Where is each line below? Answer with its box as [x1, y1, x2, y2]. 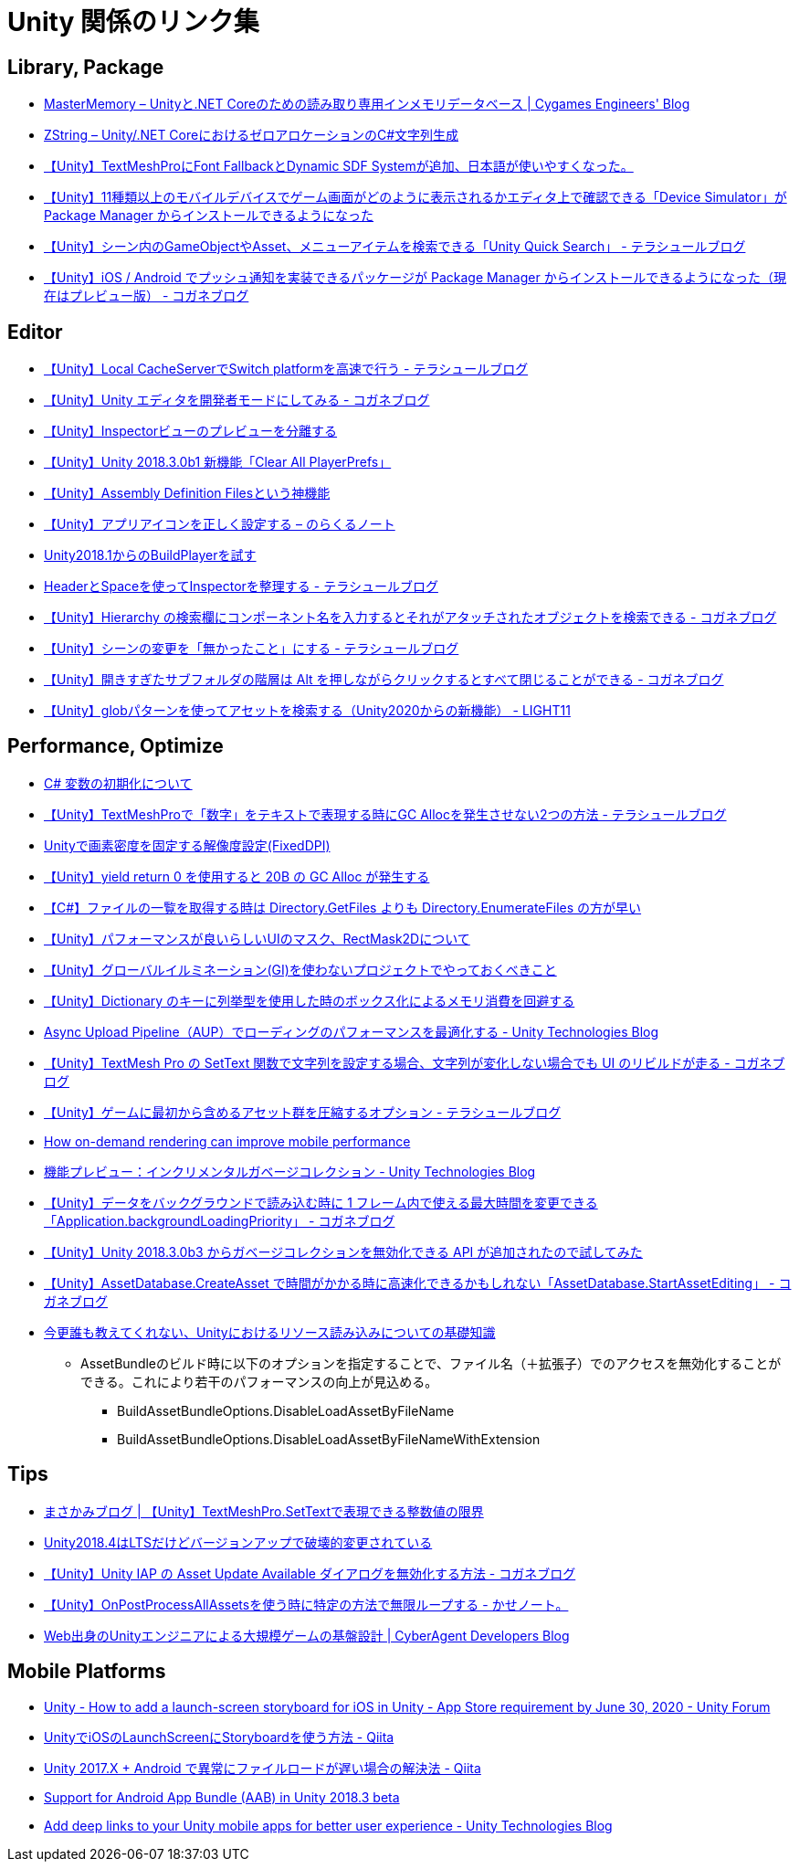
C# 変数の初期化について [44, 775, 193, 791]
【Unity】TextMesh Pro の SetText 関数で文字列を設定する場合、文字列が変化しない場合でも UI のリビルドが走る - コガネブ [44, 1054, 785, 1071]
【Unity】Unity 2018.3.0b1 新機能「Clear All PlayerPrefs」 [44, 454, 392, 470]
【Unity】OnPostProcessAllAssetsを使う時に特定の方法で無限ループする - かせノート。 [44, 1596, 569, 1612]
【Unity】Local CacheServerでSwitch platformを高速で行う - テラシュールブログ [44, 361, 529, 377]
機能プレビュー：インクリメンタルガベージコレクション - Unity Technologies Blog [44, 1163, 536, 1179]
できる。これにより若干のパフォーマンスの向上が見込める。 [80, 1373, 438, 1389]
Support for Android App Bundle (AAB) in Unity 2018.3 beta [44, 1789, 400, 1805]
